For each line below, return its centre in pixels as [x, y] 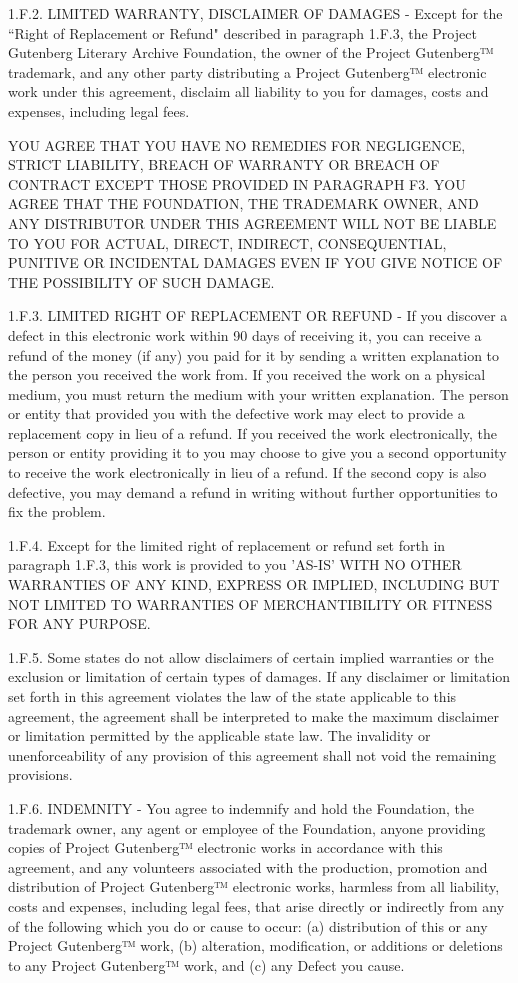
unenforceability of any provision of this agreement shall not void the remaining [252, 754]
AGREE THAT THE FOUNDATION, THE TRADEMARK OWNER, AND [243, 203]
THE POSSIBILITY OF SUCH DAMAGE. [141, 281]
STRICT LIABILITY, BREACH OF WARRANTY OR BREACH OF [224, 164]
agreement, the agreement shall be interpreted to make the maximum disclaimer [254, 715]
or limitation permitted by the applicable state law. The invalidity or [219, 735]
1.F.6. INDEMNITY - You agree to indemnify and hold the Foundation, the [241, 807]
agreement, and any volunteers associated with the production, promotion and [248, 866]
